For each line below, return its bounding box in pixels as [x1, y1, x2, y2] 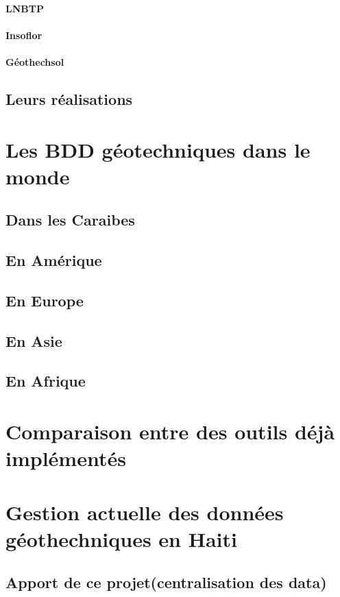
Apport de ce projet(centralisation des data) [5, 572, 327, 593]
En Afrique [5, 370, 86, 391]
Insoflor [5, 27, 42, 42]
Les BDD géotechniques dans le [5, 135, 311, 163]
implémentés [5, 444, 126, 472]
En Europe [5, 289, 84, 310]
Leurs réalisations [5, 88, 133, 109]
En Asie [5, 330, 62, 351]
